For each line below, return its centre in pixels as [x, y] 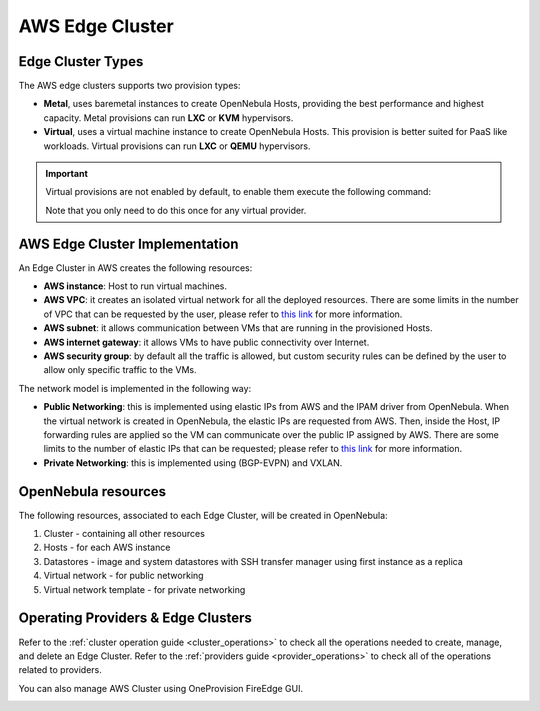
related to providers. [60, 670]
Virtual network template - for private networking [144, 589]
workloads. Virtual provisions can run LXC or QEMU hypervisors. [177, 146]
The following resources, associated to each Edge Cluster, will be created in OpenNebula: [203, 515]
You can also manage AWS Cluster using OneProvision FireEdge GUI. [161, 688]
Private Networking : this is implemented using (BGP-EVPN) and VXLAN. [193, 462]
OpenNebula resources [92, 491]
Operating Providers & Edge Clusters [135, 618]
